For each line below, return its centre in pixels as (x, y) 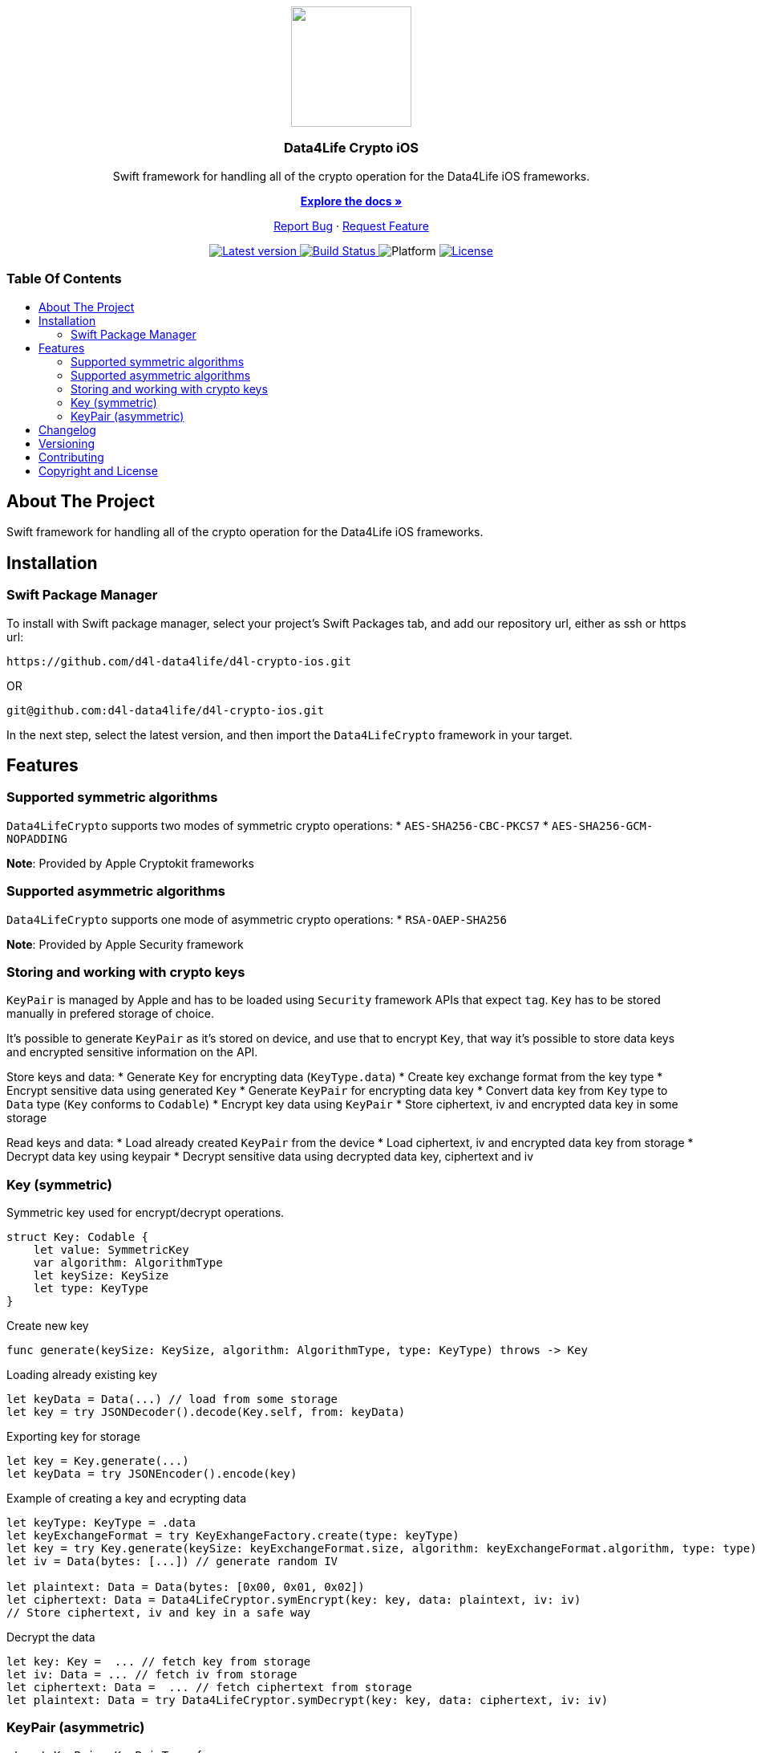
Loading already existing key (82, 1375)
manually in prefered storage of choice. (111, 1014)
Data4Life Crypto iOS (351, 148)
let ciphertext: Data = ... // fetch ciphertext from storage (209, 1688)
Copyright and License (98, 470)
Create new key (48, 1326)
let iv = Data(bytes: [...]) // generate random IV (172, 1562)
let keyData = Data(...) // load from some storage (172, 1399)
